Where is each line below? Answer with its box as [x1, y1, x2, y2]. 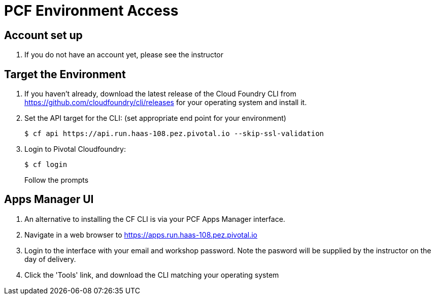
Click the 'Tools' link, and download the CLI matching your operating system [24, 270, 279, 279]
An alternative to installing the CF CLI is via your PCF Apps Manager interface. [24, 214, 285, 223]
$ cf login [24, 160, 68, 169]
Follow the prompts [24, 176, 89, 185]
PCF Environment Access [4, 2, 179, 19]
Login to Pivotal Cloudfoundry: [24, 145, 126, 154]
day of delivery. [24, 254, 76, 263]
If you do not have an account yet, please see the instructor [24, 50, 224, 59]
